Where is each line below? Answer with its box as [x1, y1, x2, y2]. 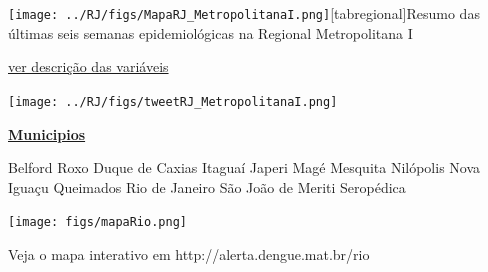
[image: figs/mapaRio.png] [8, 215, 187, 230]
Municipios [8, 123, 86, 144]
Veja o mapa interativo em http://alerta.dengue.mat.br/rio [8, 243, 370, 264]
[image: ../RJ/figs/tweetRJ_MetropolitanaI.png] [8, 94, 338, 109]
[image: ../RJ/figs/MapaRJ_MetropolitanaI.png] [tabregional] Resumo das [8, 3, 480, 23]
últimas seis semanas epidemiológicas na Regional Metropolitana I [8, 22, 413, 43]
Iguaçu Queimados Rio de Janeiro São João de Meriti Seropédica [8, 176, 406, 197]
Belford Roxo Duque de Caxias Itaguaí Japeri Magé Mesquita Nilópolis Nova [8, 157, 481, 178]
